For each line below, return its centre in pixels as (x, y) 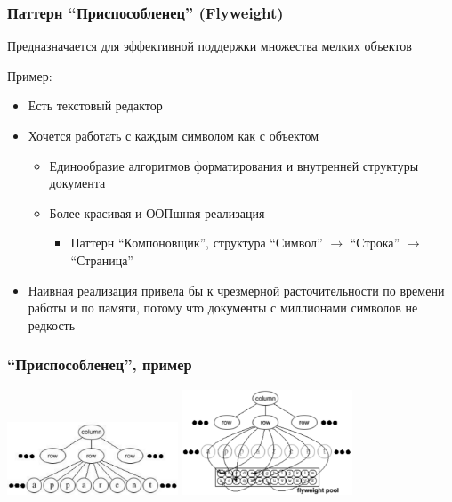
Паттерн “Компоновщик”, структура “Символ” (197, 243)
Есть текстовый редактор (95, 105)
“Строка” (375, 243)
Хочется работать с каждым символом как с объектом (174, 135)
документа (77, 183)
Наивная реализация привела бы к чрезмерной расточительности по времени (236, 290)
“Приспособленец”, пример (100, 364)
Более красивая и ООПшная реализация (157, 212)
